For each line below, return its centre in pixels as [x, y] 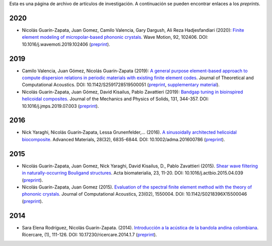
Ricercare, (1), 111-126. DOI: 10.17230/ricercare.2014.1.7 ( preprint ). [89, 235]
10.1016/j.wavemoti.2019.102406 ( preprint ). [66, 44]
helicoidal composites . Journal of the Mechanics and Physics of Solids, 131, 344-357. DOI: [115, 99]
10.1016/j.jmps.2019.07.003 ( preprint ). [60, 106]
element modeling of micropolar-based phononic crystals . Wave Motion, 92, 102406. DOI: [115, 37]
